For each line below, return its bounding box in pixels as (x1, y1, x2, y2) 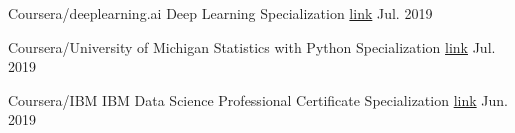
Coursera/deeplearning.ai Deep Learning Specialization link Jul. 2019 (8, 3, 433, 23)
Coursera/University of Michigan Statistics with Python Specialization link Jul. (8, 36, 496, 57)
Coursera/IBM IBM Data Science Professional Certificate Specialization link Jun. (8, 89, 508, 110)
